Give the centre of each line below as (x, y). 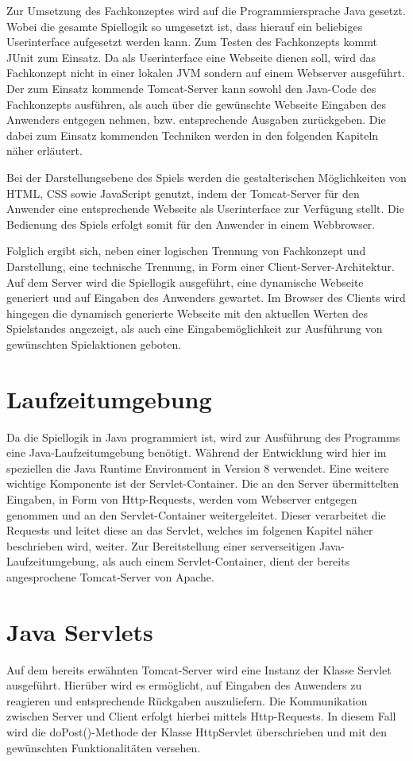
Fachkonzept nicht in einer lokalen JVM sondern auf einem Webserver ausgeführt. (206, 73)
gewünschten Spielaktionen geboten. (94, 344)
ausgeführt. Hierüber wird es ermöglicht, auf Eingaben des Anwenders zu (184, 685)
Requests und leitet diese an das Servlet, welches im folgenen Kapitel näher (190, 530)
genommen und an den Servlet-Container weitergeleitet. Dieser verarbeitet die (196, 514)
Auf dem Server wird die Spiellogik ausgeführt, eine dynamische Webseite (185, 282)
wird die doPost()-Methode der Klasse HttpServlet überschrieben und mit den (197, 732)
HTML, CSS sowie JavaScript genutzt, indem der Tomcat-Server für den (183, 193)
